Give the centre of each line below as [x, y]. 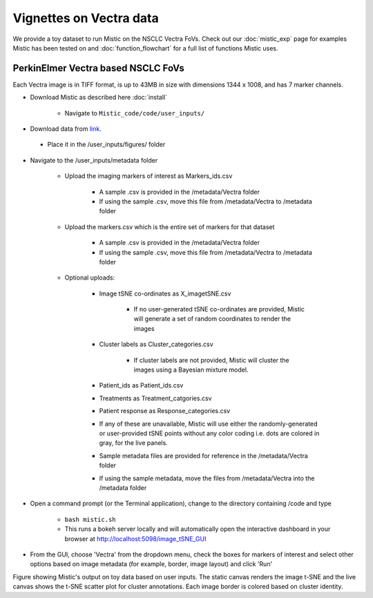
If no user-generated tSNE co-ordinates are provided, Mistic [219, 309]
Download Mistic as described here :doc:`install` [98, 98]
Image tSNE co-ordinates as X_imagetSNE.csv [165, 293]
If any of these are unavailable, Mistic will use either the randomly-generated [208, 424]
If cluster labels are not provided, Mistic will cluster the [211, 360]
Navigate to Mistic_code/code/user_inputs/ [135, 113]
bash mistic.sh [90, 519]
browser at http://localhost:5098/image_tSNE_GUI [135, 538]
